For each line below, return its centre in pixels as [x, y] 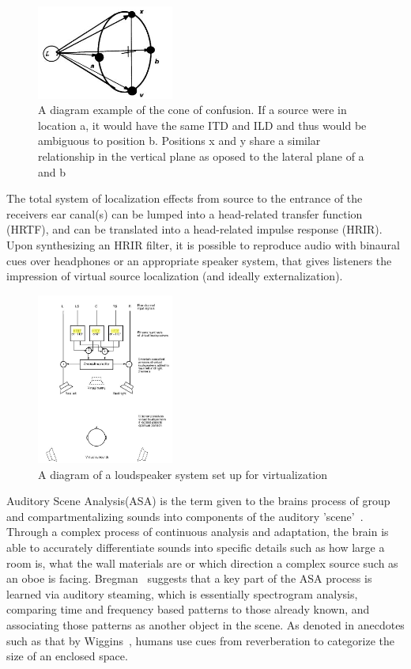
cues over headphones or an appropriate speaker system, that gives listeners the [199, 260]
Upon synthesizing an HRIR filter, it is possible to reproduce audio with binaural [203, 245]
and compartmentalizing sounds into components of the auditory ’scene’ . [185, 516]
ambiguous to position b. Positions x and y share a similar [179, 141]
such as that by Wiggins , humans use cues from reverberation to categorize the [201, 640]
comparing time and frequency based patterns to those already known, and [188, 609]
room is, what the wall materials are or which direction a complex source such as [202, 563]
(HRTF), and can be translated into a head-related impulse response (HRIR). [194, 229]
